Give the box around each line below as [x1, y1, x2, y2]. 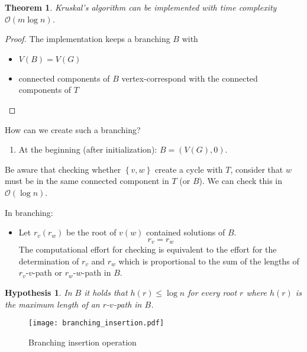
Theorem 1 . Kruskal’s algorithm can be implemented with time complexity [5, 1, 277, 13]
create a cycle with [154, 163, 223, 175]
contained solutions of [146, 226, 225, 238]
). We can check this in [199, 175, 282, 187]
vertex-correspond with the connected [121, 72, 258, 84]
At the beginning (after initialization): [18, 143, 157, 156]
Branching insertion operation [28, 335, 137, 348]
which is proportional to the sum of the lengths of [118, 254, 299, 267]
